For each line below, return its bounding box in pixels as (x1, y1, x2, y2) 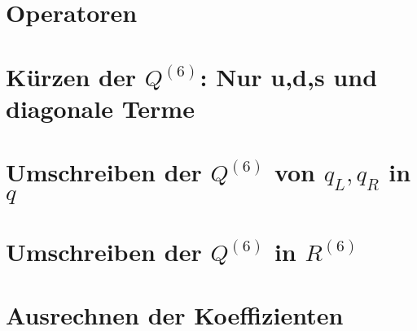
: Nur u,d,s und (200, 59, 378, 93)
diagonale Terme (6, 91, 195, 124)
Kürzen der (6, 59, 136, 93)
